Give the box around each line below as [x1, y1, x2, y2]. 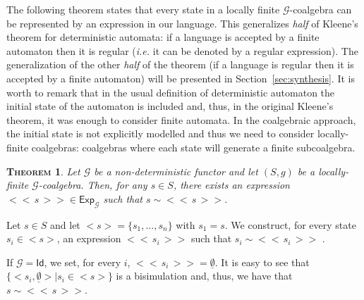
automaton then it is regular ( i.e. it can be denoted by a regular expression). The [6, 43, 358, 58]
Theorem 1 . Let [6, 163, 80, 178]
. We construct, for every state [224, 217, 356, 232]
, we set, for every [44, 254, 121, 269]
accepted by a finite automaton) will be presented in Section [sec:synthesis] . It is [6, 70, 355, 85]
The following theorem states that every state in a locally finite [6, 2, 280, 16]
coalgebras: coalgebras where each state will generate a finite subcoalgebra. [31, 139, 356, 154]
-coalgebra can [289, 2, 352, 16]
